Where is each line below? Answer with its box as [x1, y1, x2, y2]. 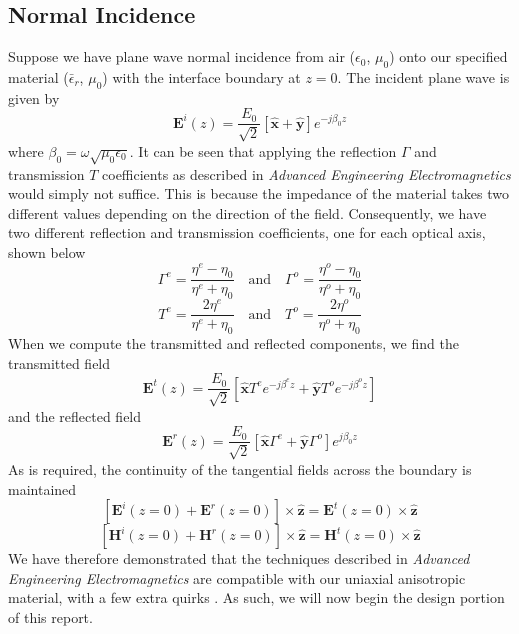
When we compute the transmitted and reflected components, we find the [8, 333, 459, 354]
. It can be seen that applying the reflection [129, 140, 397, 161]
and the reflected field [8, 405, 142, 426]
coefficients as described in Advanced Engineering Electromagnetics [102, 163, 511, 184]
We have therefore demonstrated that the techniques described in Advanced [8, 548, 470, 569]
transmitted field [8, 352, 111, 373]
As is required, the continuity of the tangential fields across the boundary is [8, 458, 472, 479]
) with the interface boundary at [102, 67, 301, 87]
